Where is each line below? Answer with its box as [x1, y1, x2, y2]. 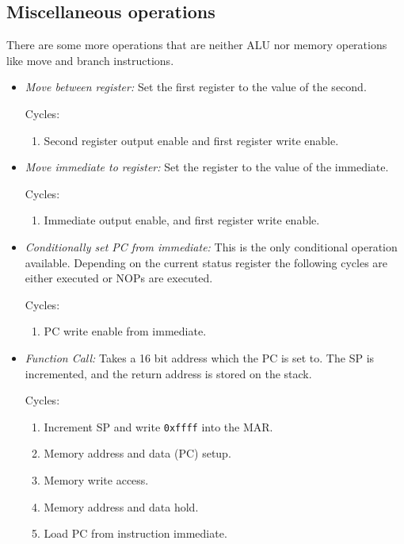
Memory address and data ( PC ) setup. [44, 445, 231, 462]
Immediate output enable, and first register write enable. [44, 212, 320, 228]
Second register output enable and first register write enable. [44, 132, 339, 148]
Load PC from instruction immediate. [44, 525, 227, 542]
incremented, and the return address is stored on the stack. [25, 365, 312, 381]
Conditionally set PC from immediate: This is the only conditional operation [25, 238, 398, 255]
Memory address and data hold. [44, 498, 199, 515]
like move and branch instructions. [6, 52, 174, 68]
